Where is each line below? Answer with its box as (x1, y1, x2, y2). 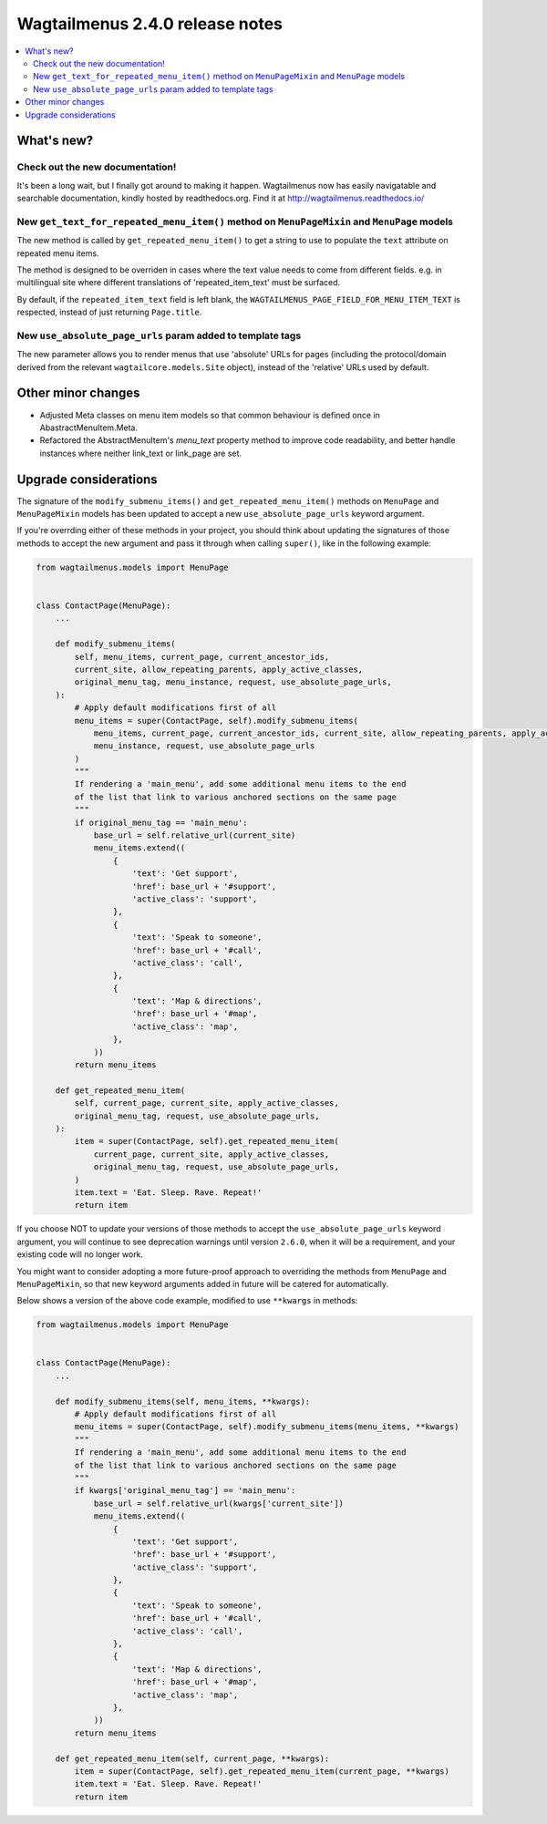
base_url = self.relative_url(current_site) (93, 830, 296, 840)
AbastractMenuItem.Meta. (39, 422, 139, 433)
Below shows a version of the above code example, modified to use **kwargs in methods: (16, 1295, 358, 1306)
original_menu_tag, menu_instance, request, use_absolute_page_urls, (74, 677, 392, 687)
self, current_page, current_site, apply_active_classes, (74, 1098, 339, 1108)
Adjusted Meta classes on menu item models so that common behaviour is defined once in (39, 409, 380, 420)
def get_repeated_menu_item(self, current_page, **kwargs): (55, 1753, 330, 1764)
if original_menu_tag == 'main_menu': (74, 817, 248, 828)
